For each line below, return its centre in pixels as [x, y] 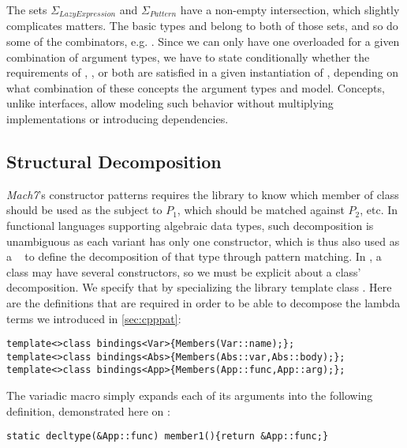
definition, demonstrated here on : [88, 410]
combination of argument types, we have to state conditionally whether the [188, 56]
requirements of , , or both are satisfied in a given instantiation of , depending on [203, 72]
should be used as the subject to [84, 210]
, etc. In [379, 210]
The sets [27, 9]
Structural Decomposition [114, 161]
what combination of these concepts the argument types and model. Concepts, [196, 87]
